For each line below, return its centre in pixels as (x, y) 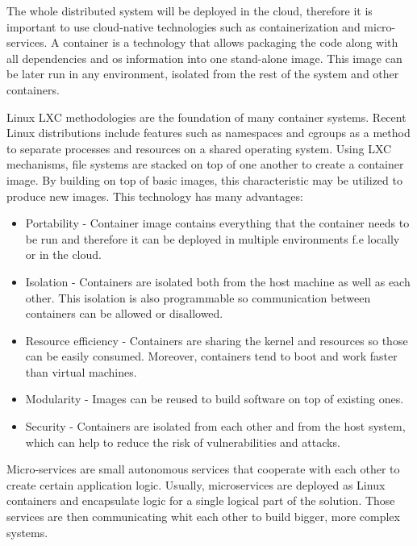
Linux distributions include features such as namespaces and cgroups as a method (208, 133)
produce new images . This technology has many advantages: (155, 196)
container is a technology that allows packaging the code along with (231, 42)
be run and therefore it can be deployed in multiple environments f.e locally (213, 238)
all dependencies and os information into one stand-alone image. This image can (204, 58)
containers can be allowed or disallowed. (124, 313)
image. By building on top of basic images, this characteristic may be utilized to (204, 179)
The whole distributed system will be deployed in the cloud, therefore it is (190, 10)
